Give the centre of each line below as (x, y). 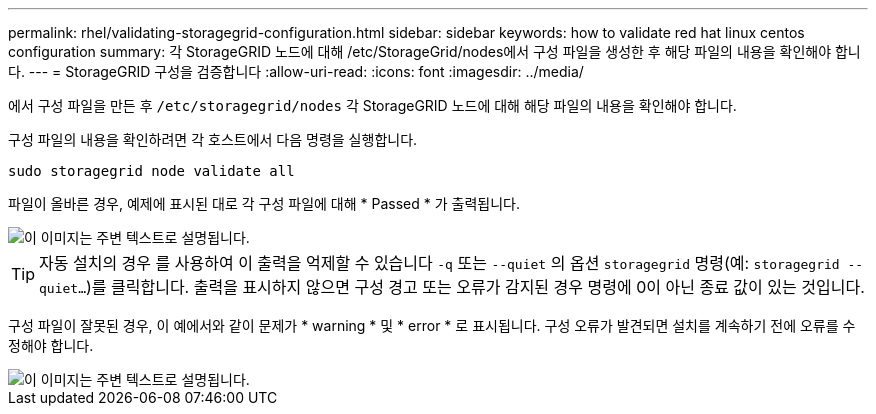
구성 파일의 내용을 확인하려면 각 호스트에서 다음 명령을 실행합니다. (213, 139)
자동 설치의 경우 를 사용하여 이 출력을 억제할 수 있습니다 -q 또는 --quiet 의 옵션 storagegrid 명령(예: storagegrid (439, 263)
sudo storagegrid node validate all (151, 171)
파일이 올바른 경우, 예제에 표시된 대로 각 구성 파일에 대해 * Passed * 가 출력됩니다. (264, 203)
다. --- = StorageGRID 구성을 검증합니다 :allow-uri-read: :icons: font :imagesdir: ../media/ (296, 71)
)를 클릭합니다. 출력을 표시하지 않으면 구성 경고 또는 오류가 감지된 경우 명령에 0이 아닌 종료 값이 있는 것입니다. (475, 287)
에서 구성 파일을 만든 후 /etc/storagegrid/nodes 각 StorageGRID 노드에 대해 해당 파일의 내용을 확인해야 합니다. (372, 105)
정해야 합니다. (51, 345)
